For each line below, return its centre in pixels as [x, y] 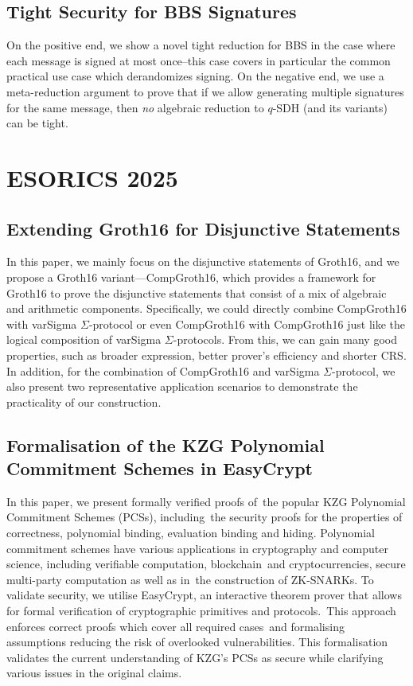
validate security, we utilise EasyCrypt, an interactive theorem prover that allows [204, 595]
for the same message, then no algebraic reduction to [135, 107]
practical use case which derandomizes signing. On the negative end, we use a [195, 76]
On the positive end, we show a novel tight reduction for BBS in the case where [201, 45]
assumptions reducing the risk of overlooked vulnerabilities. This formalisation [197, 642]
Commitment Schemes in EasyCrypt [160, 468]
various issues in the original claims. [94, 673]
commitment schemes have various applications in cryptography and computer [197, 548]
